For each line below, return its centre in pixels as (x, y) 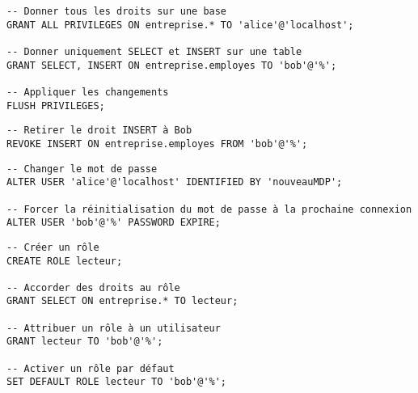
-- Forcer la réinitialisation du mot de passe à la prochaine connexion (209, 209)
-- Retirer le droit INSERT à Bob (99, 131)
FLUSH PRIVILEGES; (56, 106)
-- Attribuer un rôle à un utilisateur (114, 328)
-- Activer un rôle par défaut (91, 368)
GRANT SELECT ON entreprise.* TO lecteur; (122, 301)
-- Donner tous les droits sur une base (117, 11)
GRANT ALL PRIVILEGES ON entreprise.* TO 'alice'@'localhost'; (180, 25)
